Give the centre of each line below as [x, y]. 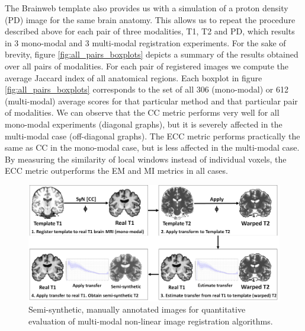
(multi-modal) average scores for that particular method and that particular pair [151, 101]
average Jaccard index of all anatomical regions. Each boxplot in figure [134, 77]
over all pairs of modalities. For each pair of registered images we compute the [147, 66]
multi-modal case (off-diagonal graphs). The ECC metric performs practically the [152, 136]
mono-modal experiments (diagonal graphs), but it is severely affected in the [144, 124]
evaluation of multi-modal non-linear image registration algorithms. [151, 321]
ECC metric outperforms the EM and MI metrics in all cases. [116, 171]
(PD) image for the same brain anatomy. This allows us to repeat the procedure [150, 19]
